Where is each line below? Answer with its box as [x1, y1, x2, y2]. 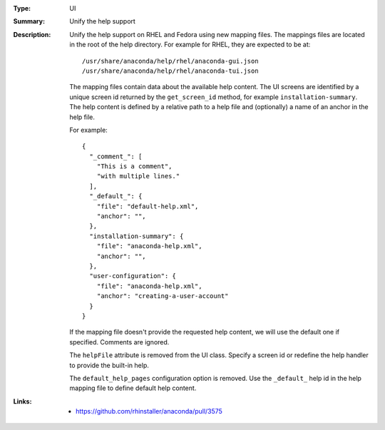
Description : [13, 30, 51, 39]
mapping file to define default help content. [69, 384, 197, 392]
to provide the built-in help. [69, 361, 150, 369]
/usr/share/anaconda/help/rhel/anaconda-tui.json [82, 66, 260, 75]
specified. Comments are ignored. [69, 337, 170, 346]
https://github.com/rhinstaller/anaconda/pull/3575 [76, 407, 222, 416]
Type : [13, 4, 31, 12]
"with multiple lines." [96, 172, 180, 180]
